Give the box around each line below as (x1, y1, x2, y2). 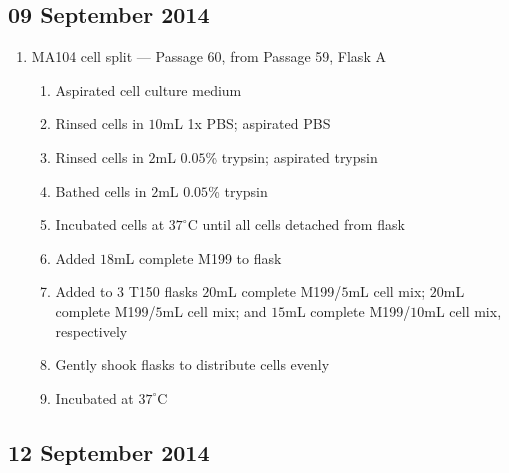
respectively (55, 320, 128, 341)
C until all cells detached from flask (187, 214, 405, 235)
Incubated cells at (55, 214, 165, 235)
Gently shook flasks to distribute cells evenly (55, 354, 330, 375)
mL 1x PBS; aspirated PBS (162, 113, 331, 134)
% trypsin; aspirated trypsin (205, 146, 378, 167)
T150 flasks (128, 281, 198, 302)
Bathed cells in (55, 180, 147, 201)
